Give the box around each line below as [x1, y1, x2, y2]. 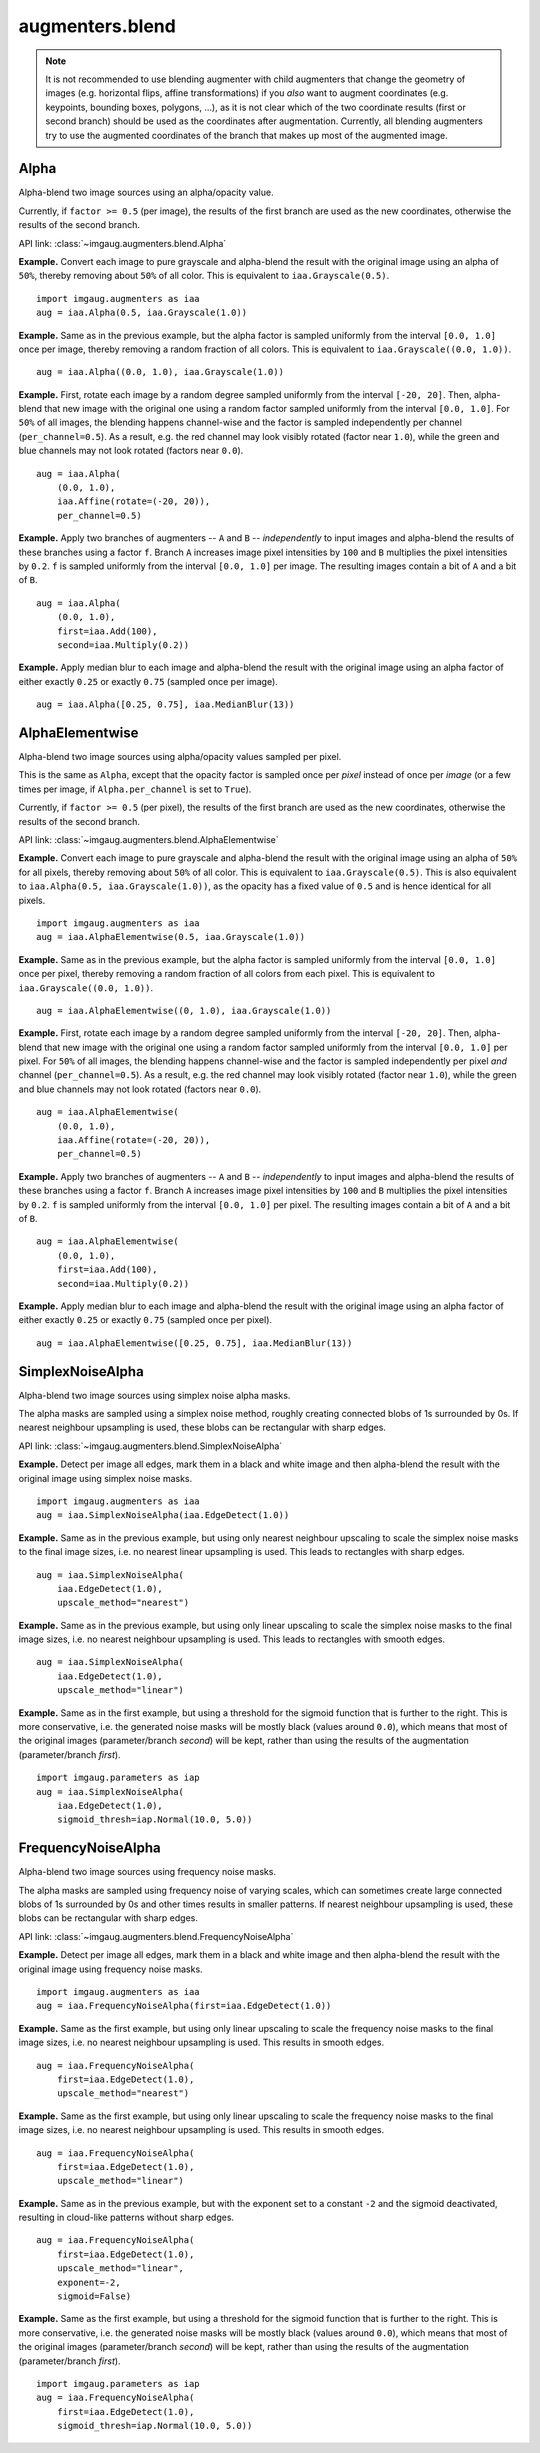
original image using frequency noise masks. [18, 1963, 204, 1975]
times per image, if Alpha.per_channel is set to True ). [18, 783, 252, 795]
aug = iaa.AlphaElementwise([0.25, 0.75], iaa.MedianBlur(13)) [36, 1337, 353, 1349]
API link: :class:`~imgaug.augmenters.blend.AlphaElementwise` [18, 833, 279, 845]
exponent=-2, [56, 2276, 121, 2288]
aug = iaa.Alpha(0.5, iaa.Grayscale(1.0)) [36, 307, 248, 319]
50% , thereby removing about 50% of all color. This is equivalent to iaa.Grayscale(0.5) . [18, 270, 390, 282]
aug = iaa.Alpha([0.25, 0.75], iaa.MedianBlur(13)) [36, 699, 295, 710]
